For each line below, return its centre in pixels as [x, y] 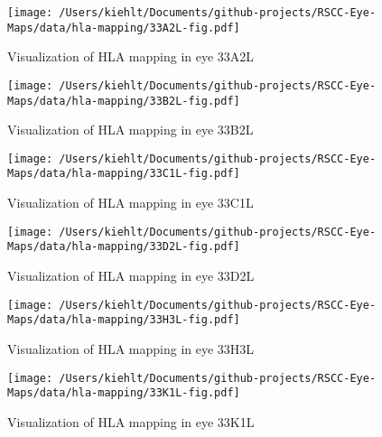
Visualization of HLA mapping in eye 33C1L [130, 203]
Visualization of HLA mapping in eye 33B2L [130, 130]
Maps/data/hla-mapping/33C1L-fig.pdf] [124, 174]
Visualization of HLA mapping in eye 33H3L [131, 348]
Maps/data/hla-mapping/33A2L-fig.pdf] [124, 28]
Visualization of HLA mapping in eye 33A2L [131, 56]
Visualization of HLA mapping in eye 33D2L [131, 276]
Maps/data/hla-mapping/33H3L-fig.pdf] [124, 320]
